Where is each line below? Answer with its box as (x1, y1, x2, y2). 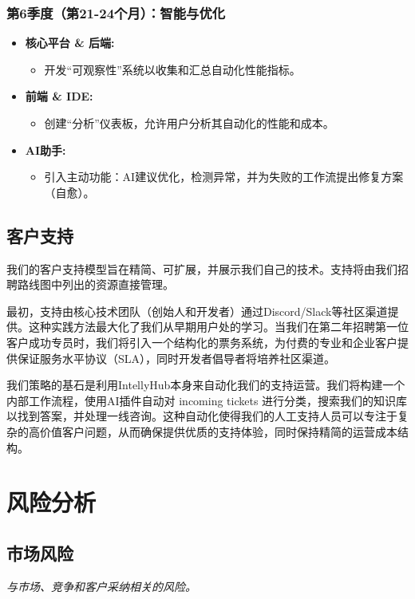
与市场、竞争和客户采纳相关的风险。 (6, 577, 196, 594)
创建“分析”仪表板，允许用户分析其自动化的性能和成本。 (44, 115, 334, 131)
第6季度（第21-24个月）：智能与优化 (6, 2, 226, 22)
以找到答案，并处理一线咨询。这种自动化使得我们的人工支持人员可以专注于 (6, 408, 397, 424)
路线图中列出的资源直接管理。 (17, 276, 174, 293)
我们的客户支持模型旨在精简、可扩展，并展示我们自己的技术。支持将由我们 (6, 260, 397, 277)
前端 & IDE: (25, 88, 93, 104)
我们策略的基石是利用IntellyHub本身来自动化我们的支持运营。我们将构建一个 (6, 376, 405, 393)
